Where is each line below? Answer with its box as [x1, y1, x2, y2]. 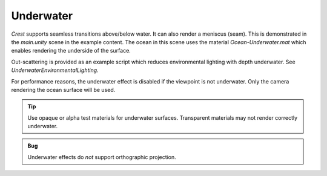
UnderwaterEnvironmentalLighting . [11, 67, 99, 74]
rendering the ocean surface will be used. [11, 86, 116, 93]
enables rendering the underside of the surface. [11, 47, 131, 54]
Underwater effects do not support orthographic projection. [27, 153, 177, 160]
